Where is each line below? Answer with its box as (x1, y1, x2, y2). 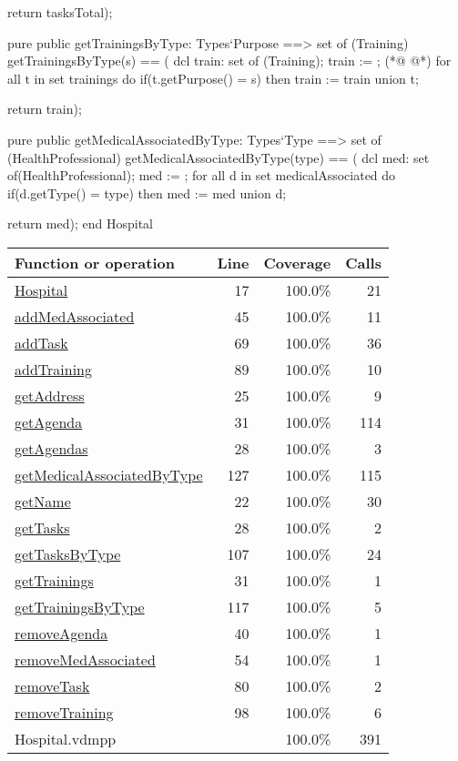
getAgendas (15, 437, 88, 459)
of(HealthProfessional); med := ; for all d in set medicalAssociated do (7, 166, 396, 185)
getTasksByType (15, 543, 121, 564)
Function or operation (15, 251, 175, 273)
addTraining (15, 358, 92, 380)
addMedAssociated (15, 305, 135, 327)
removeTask (15, 675, 90, 696)
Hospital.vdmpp (15, 727, 117, 749)
